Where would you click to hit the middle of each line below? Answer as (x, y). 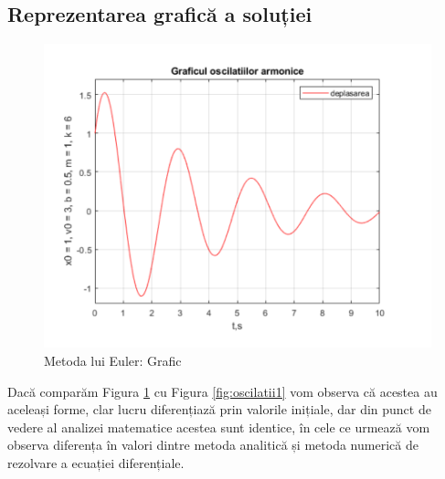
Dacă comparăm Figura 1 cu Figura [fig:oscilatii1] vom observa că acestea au (222, 391)
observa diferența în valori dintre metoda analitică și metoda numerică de (213, 445)
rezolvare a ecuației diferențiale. (96, 462)
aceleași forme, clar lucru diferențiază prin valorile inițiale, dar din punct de (219, 409)
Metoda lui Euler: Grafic (113, 360)
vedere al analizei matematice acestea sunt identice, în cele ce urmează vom (219, 427)
